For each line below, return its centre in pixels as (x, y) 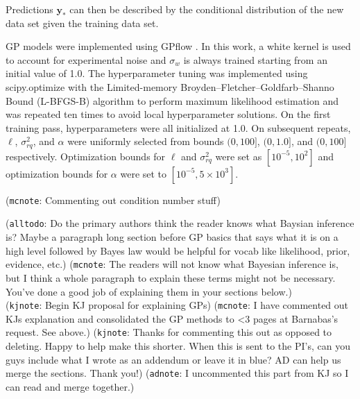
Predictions (29, 9)
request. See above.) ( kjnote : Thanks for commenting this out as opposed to (169, 332)
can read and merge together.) (70, 386)
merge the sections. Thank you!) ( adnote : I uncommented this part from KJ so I (177, 373)
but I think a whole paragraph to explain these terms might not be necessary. (171, 277)
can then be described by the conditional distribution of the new (207, 9)
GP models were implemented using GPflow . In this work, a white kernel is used (178, 46)
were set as (239, 156)
